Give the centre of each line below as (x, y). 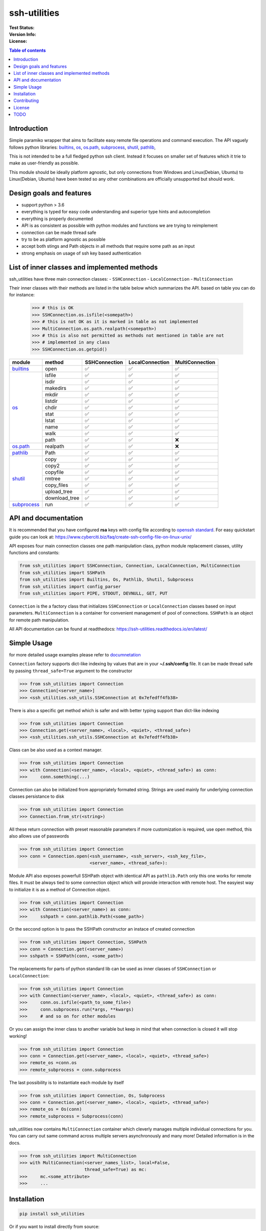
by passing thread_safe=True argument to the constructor (71, 671)
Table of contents (28, 50)
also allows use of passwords (39, 836)
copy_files (57, 485)
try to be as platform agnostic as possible (64, 239)
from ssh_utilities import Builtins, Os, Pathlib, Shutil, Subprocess (107, 580)
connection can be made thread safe (59, 232)
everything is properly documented (57, 219)
